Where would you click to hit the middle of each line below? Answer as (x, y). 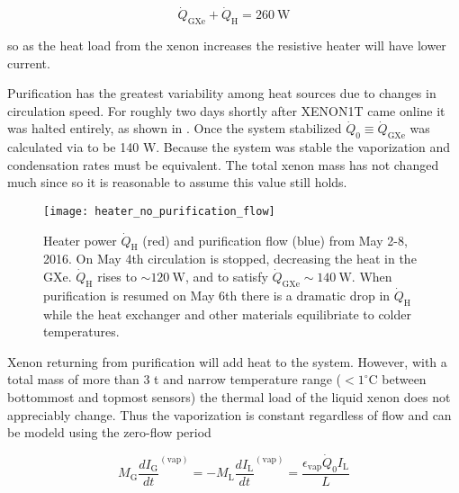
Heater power (80, 240)
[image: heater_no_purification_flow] (159, 211)
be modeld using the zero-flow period (109, 432)
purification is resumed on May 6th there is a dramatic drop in (217, 295)
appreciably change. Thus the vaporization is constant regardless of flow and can (229, 414)
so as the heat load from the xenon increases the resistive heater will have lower (227, 45)
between (404, 379)
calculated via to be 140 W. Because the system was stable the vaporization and (229, 147)
